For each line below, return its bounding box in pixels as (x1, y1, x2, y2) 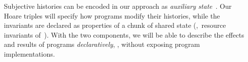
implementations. (4, 48, 55, 59)
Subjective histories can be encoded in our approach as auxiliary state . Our (4, 1, 232, 11)
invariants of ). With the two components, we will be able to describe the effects (4, 29, 245, 40)
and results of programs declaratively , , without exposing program (4, 39, 200, 49)
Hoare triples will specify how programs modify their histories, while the (4, 10, 220, 21)
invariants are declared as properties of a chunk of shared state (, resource (4, 20, 226, 30)
